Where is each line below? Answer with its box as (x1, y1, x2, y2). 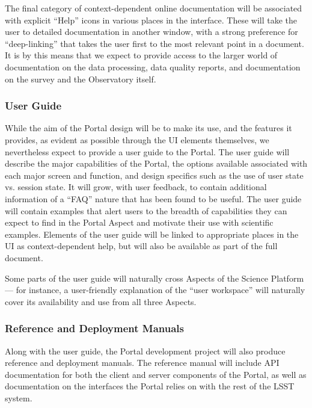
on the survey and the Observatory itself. (5, 72, 156, 85)
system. (5, 391, 32, 404)
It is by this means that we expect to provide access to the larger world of (5, 49, 278, 61)
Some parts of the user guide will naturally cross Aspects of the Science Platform (5, 271, 304, 284)
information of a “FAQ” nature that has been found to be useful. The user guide (5, 192, 302, 205)
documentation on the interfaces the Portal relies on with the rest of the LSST (5, 380, 295, 392)
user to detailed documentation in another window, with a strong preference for (5, 25, 298, 38)
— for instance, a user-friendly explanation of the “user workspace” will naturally (5, 283, 305, 296)
